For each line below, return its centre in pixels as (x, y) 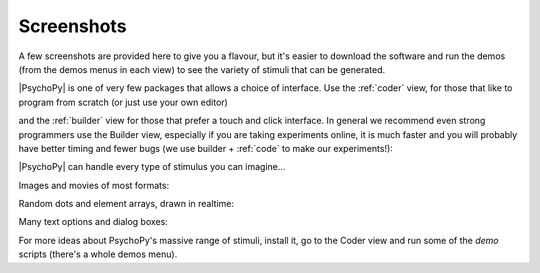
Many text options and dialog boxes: (93, 222)
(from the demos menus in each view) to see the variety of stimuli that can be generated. (201, 69)
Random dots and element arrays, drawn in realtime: (126, 204)
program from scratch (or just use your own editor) (123, 102)
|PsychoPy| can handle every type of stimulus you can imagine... (152, 167)
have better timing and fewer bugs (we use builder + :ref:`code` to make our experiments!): (206, 148)
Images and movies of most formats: (94, 185)
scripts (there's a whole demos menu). (98, 254)
